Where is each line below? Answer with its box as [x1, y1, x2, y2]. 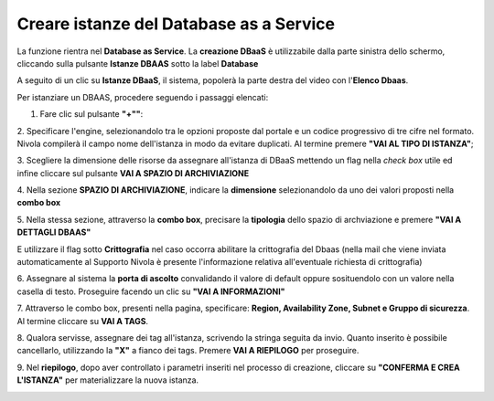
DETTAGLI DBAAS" [16, 227, 91, 237]
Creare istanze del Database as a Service [16, 14, 336, 34]
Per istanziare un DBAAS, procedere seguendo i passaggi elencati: [16, 91, 269, 102]
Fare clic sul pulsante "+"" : [39, 109, 144, 120]
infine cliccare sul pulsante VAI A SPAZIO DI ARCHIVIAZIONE [16, 167, 250, 178]
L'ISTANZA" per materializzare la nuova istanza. [16, 375, 199, 385]
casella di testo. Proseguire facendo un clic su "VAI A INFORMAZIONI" [16, 286, 285, 297]
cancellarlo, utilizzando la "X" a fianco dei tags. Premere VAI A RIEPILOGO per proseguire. [16, 345, 360, 356]
